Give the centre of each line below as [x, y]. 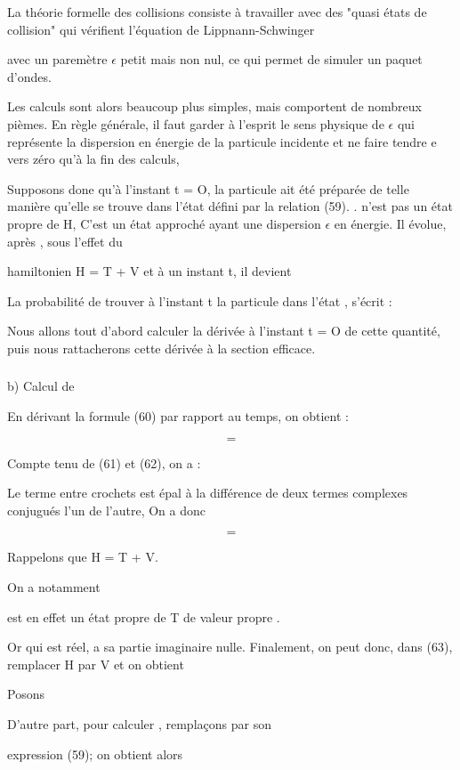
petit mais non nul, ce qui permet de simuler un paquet [271, 59]
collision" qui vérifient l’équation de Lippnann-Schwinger [161, 29]
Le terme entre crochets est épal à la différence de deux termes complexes [208, 493]
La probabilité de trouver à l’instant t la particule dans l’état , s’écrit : [200, 300]
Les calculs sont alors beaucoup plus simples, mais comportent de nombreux [215, 106]
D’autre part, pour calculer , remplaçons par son [139, 723]
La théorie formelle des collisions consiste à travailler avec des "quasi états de [217, 12]
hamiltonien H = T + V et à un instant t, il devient [149, 271]
